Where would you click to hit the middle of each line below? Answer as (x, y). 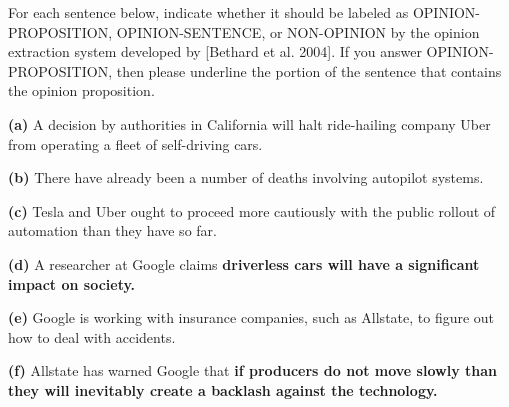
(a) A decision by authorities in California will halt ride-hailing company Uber (249, 123)
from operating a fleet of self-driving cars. (135, 143)
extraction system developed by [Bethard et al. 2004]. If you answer (215, 51)
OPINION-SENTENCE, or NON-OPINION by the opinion (298, 31)
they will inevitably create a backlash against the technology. (223, 389)
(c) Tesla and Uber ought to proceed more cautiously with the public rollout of (252, 210)
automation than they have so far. (112, 230)
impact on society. (72, 283)
